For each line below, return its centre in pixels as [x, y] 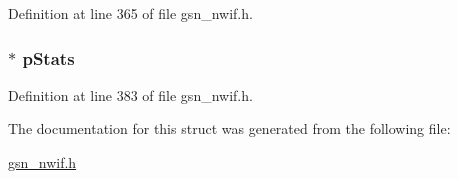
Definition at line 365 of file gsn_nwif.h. [130, 13]
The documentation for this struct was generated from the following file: [229, 128]
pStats [48, 57]
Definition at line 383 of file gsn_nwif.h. [130, 94]
